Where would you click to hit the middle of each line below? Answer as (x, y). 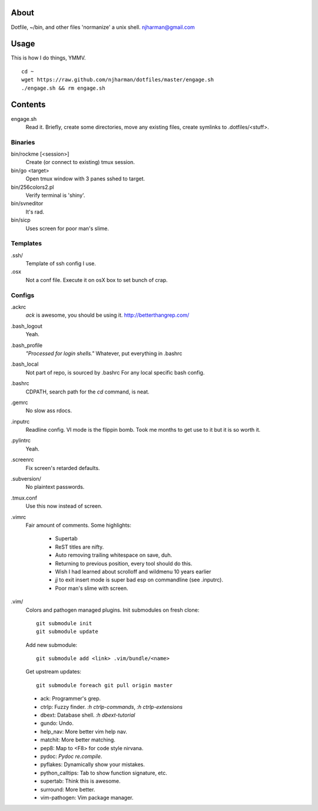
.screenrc (23, 459)
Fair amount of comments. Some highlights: (79, 525)
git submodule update (67, 632)
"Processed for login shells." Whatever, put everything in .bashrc (104, 353)
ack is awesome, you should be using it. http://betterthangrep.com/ (107, 315)
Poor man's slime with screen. (92, 588)
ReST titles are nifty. (79, 547)
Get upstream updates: (54, 672)
